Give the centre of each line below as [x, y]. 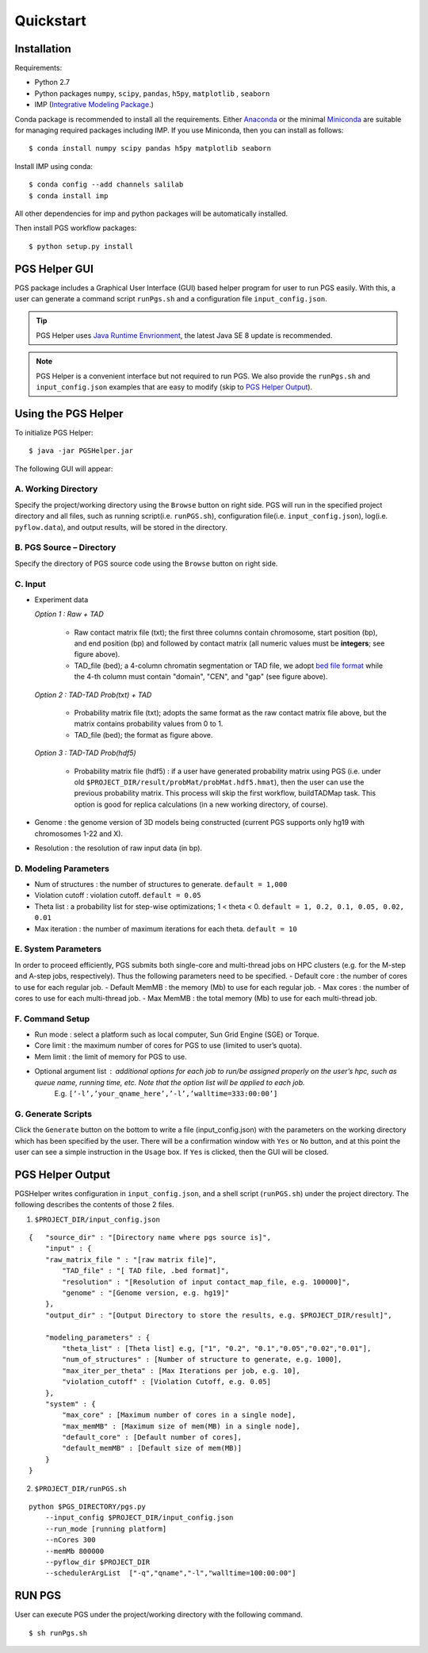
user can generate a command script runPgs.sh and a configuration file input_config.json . [171, 299]
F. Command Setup [52, 1018]
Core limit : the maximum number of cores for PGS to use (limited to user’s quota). [168, 1045]
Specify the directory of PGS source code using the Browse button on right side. [146, 563]
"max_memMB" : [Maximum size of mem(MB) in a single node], [181, 1426]
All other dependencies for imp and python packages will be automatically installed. [151, 213]
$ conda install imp [69, 196]
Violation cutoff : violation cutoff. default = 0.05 [118, 896]
